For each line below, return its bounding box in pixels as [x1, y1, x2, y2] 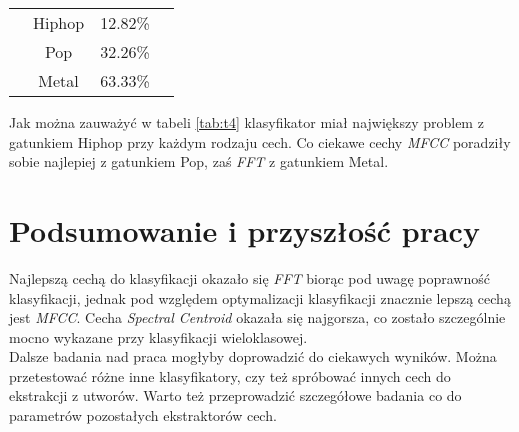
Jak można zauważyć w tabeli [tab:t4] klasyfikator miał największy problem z [9, 112, 484, 132]
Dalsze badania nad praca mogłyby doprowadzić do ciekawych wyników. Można [9, 346, 497, 367]
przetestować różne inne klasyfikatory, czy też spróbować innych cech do [9, 365, 451, 386]
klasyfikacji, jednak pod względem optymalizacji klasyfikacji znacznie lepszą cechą [9, 287, 511, 308]
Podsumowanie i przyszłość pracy [9, 209, 480, 250]
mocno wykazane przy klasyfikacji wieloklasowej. [9, 326, 308, 347]
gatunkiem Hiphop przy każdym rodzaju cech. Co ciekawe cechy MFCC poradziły [9, 131, 511, 152]
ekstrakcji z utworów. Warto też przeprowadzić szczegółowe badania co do [9, 385, 462, 406]
